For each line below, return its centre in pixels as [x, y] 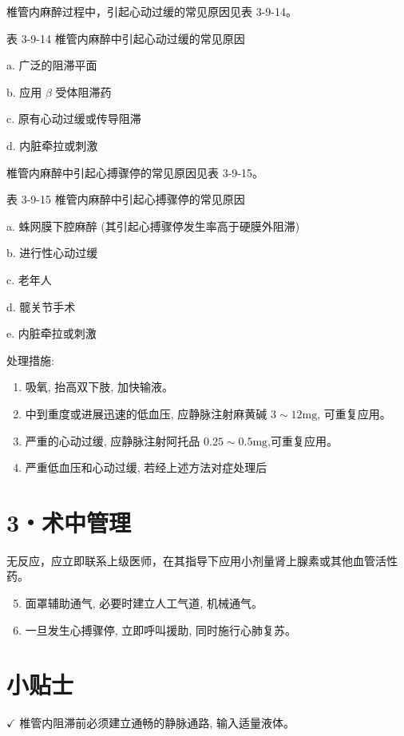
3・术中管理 [69, 522]
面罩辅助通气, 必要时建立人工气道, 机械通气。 [144, 603]
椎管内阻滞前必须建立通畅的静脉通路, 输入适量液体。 [157, 723]
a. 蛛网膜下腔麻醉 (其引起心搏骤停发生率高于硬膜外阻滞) [153, 226]
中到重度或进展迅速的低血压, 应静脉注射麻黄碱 [146, 413]
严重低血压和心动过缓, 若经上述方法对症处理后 [146, 467]
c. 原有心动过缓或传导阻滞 [74, 119]
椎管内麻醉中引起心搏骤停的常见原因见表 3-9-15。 [135, 172]
